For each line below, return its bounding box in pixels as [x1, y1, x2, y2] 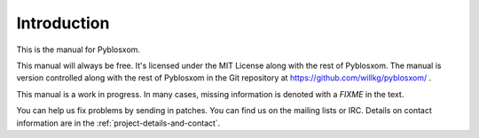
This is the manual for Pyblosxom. [16, 44, 141, 55]
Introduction [16, 13, 110, 33]
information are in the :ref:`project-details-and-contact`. [16, 118, 221, 128]
